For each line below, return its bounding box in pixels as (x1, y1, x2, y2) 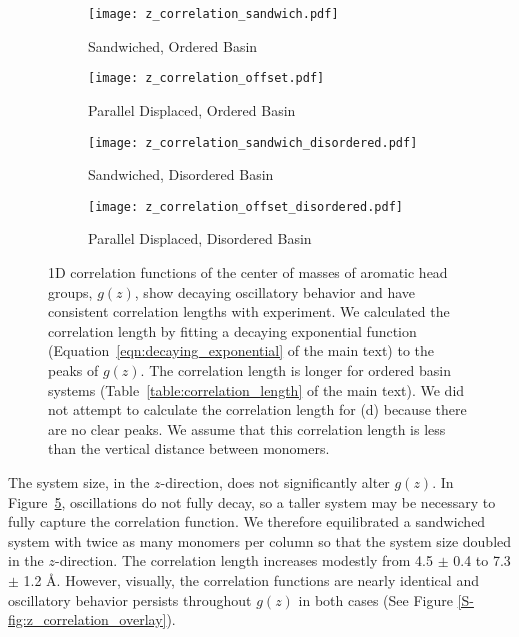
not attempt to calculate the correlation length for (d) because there (48, 399, 467, 420)
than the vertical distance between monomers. (48, 438, 330, 459)
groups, (48, 281, 93, 302)
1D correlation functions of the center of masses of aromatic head (48, 262, 448, 282)
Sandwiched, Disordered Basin (88, 164, 274, 185)
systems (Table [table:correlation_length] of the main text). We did (48, 379, 465, 400)
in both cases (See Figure (298, 589, 453, 610)
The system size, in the (8, 471, 150, 492)
